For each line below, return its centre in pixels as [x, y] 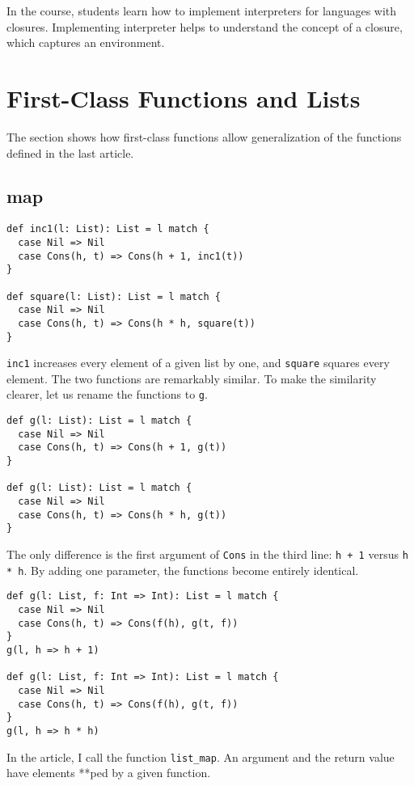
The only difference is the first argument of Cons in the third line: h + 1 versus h [207, 554]
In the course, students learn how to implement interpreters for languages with [202, 11]
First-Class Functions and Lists [184, 97]
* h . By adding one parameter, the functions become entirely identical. [183, 570]
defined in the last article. [70, 152]
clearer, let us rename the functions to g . [107, 394]
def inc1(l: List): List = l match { [108, 229]
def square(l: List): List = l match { [114, 296]
